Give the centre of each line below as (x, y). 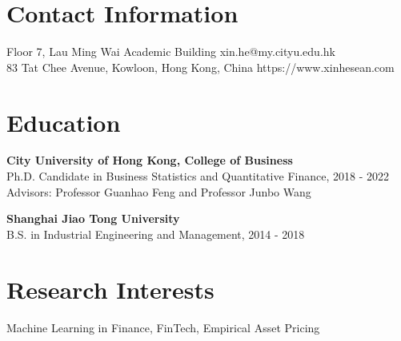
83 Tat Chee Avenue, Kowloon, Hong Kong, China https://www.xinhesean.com (200, 67)
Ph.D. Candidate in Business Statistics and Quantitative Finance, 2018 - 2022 (198, 176)
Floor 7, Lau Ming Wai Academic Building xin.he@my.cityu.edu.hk (171, 52)
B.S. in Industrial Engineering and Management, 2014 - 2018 (156, 234)
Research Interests (110, 289)
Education (64, 122)
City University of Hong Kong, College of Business (150, 160)
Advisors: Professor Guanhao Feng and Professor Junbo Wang (159, 191)
